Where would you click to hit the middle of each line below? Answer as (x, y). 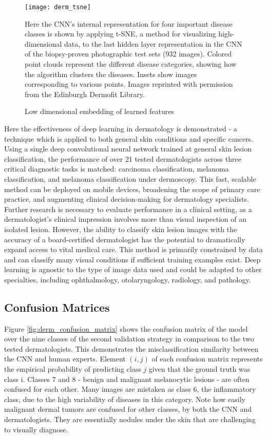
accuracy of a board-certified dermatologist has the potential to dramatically (125, 239)
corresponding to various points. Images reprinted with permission (129, 84)
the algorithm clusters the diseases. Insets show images (111, 74)
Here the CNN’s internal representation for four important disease (129, 23)
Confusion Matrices (57, 307)
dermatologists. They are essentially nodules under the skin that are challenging (130, 419)
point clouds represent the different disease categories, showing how (131, 64)
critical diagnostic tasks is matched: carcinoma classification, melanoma (117, 169)
